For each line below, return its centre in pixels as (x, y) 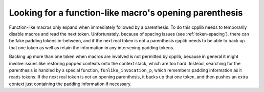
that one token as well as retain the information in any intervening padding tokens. (92, 47)
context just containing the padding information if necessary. (70, 84)
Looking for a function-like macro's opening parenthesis (126, 13)
